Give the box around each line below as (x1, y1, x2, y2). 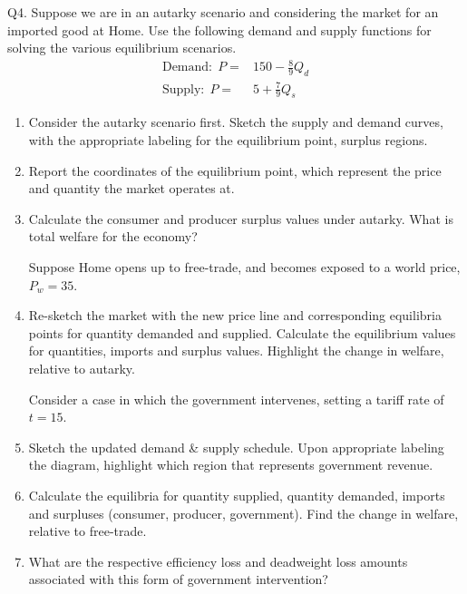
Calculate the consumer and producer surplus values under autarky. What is (28, 209, 453, 228)
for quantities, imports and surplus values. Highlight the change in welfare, (28, 341, 444, 360)
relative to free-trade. (28, 521, 147, 540)
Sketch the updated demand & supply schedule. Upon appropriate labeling (28, 437, 444, 456)
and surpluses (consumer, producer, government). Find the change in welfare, (28, 503, 459, 522)
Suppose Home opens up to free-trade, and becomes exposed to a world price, (28, 258, 461, 277)
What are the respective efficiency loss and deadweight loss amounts (28, 551, 408, 570)
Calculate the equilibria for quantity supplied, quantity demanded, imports (28, 485, 445, 504)
